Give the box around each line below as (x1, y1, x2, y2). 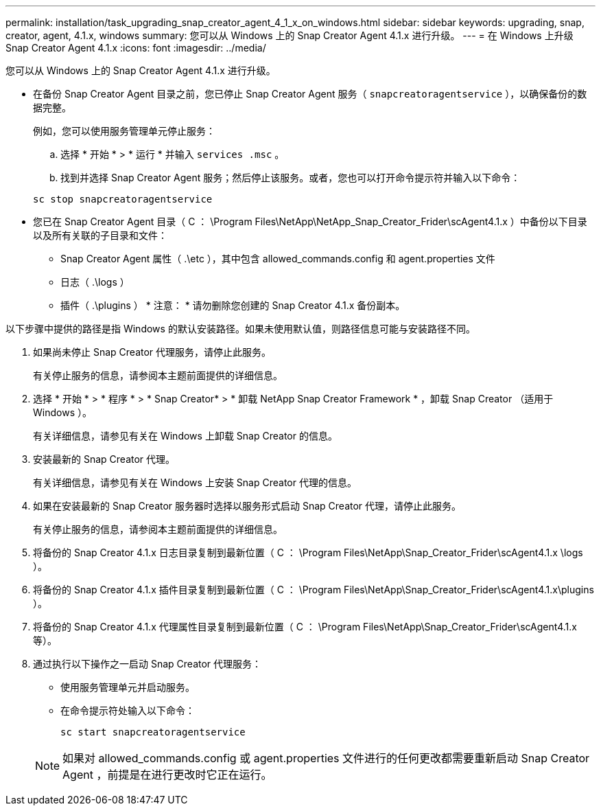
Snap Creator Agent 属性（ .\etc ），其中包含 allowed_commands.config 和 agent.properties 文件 (60, 253, 495, 264)
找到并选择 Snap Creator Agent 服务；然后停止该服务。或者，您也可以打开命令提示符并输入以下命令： (60, 172, 521, 183)
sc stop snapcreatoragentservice (33, 194, 213, 205)
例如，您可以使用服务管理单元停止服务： (33, 125, 215, 137)
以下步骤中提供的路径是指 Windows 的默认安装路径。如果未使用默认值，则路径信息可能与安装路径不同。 (5, 323, 475, 334)
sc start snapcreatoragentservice (60, 727, 246, 738)
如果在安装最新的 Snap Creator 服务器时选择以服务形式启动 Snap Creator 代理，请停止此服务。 (33, 500, 462, 512)
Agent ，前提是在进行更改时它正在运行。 (62, 768, 272, 781)
